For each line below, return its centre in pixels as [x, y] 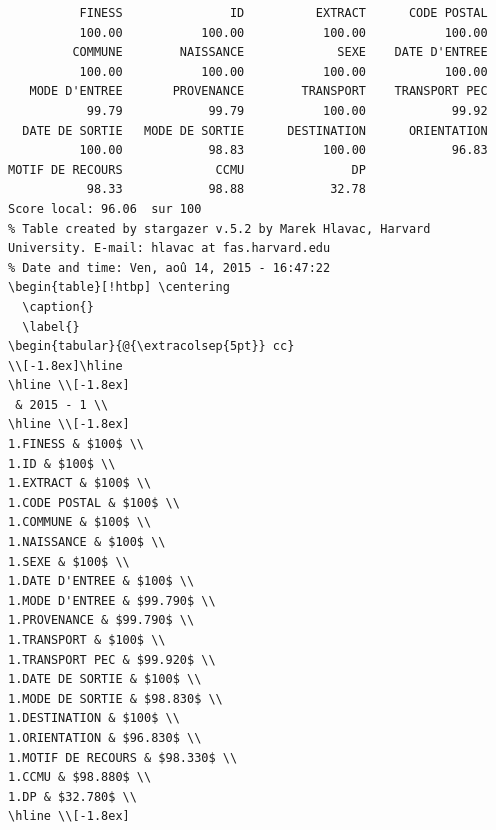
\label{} [51, 326]
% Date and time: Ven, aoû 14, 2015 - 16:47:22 [169, 267]
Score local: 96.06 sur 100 [105, 208]
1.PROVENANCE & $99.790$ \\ [101, 620]
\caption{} [58, 306]
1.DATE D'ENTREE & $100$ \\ [101, 581]
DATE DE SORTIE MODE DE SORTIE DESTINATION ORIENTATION [255, 130]
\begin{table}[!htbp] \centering [119, 287]
